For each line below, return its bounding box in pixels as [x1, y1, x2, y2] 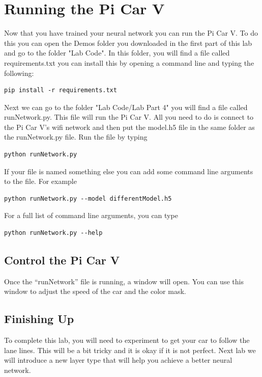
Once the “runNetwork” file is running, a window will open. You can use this [4, 276, 244, 286]
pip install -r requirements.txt [4, 87, 117, 94]
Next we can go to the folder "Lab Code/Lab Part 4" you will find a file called [4, 101, 248, 112]
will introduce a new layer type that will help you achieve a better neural [4, 355, 232, 365]
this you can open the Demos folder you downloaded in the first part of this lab [4, 37, 252, 48]
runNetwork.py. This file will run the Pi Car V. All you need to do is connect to [4, 112, 254, 122]
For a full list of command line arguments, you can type [4, 210, 178, 221]
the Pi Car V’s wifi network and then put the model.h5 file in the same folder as [4, 121, 255, 132]
